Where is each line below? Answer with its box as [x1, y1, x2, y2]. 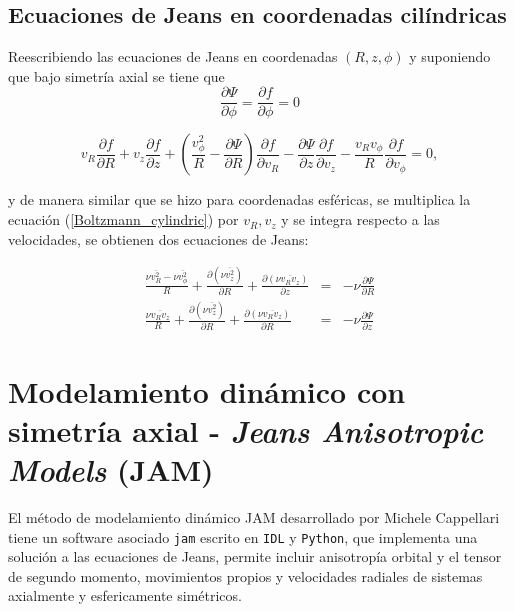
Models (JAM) [8, 449, 214, 491]
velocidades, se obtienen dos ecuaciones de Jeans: [8, 228, 309, 249]
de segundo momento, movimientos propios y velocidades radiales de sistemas [8, 565, 483, 586]
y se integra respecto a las [281, 209, 440, 230]
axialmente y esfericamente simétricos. [8, 585, 242, 606]
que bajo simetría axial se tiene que [8, 65, 225, 86]
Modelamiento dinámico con [8, 370, 406, 411]
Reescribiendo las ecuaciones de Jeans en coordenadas [8, 46, 338, 67]
